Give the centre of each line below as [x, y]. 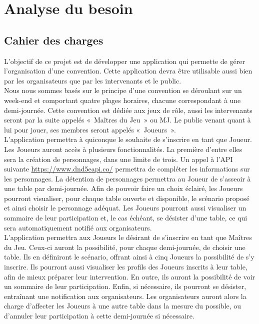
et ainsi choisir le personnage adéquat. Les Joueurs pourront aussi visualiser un [125, 208]
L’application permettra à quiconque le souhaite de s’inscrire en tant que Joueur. [128, 139]
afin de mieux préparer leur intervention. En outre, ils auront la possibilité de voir [130, 276]
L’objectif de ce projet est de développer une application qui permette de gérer [124, 61]
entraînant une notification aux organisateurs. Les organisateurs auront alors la [125, 296]
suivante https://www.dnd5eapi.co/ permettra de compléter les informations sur [127, 169]
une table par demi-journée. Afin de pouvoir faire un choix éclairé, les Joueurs [123, 188]
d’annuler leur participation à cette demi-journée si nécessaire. [99, 316]
